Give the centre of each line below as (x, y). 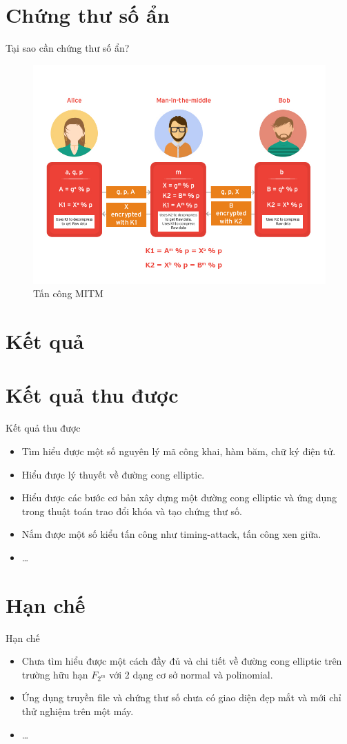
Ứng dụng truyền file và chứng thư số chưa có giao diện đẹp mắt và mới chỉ (181, 697)
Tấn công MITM (68, 293)
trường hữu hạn (55, 674)
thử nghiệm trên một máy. (78, 711)
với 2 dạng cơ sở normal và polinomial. (191, 674)
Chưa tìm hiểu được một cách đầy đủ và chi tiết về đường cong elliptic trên (182, 661)
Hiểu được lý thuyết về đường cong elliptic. (113, 474)
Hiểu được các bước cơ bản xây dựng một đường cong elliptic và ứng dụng (179, 497)
